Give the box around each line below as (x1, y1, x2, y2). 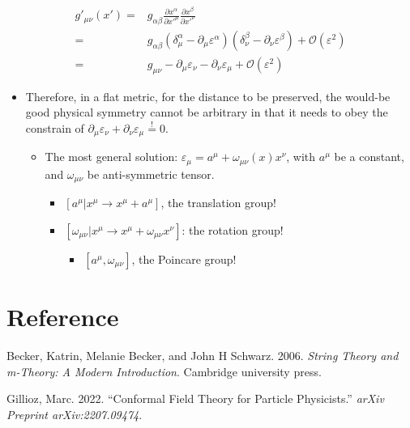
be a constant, (334, 148, 404, 165)
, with (286, 148, 316, 165)
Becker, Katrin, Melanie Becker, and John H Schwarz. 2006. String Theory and (6, 347, 399, 364)
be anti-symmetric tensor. (87, 165, 215, 182)
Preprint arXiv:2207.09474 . (6, 405, 143, 422)
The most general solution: (45, 148, 178, 165)
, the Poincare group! (131, 250, 237, 267)
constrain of (25, 119, 84, 136)
